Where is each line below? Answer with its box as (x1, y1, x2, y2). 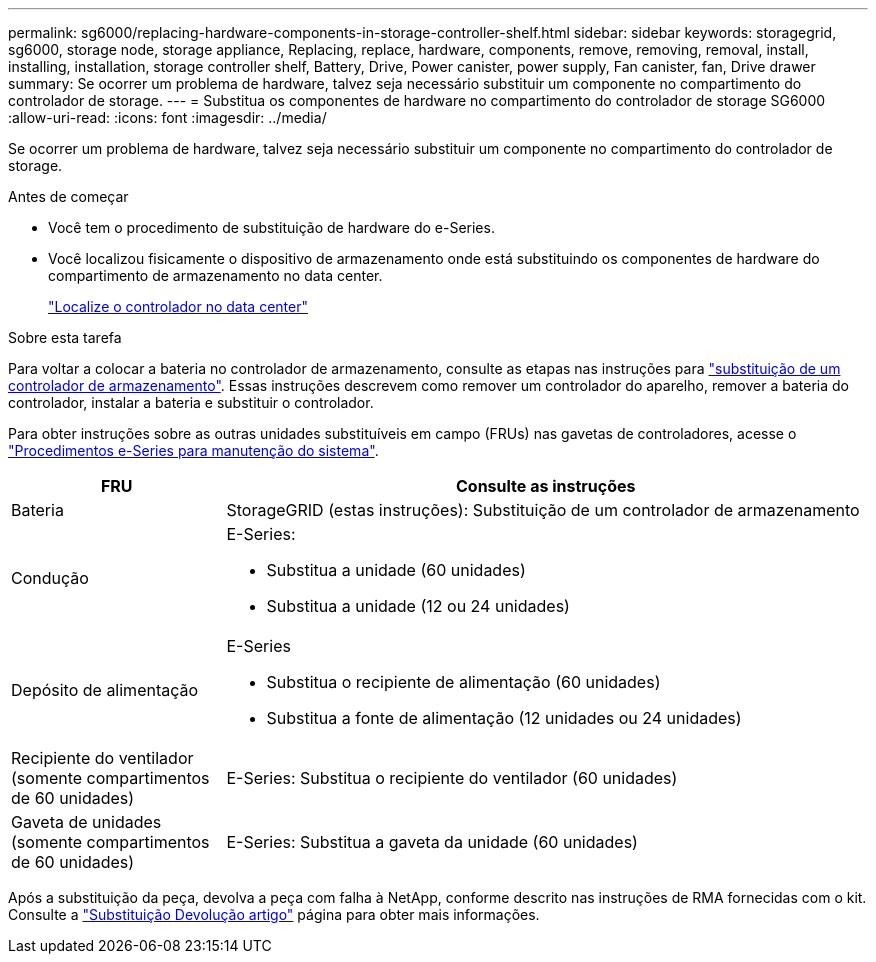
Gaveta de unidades (11, 812, 162, 832)
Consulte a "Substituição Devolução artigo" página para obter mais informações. (8, 906, 540, 923)
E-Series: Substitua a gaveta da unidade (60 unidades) (226, 832, 638, 852)
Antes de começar (8, 188, 129, 205)
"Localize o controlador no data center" (48, 298, 308, 315)
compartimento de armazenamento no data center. (48, 267, 383, 284)
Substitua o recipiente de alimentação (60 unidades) (266, 672, 661, 692)
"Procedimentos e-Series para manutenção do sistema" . (8, 442, 379, 459)
